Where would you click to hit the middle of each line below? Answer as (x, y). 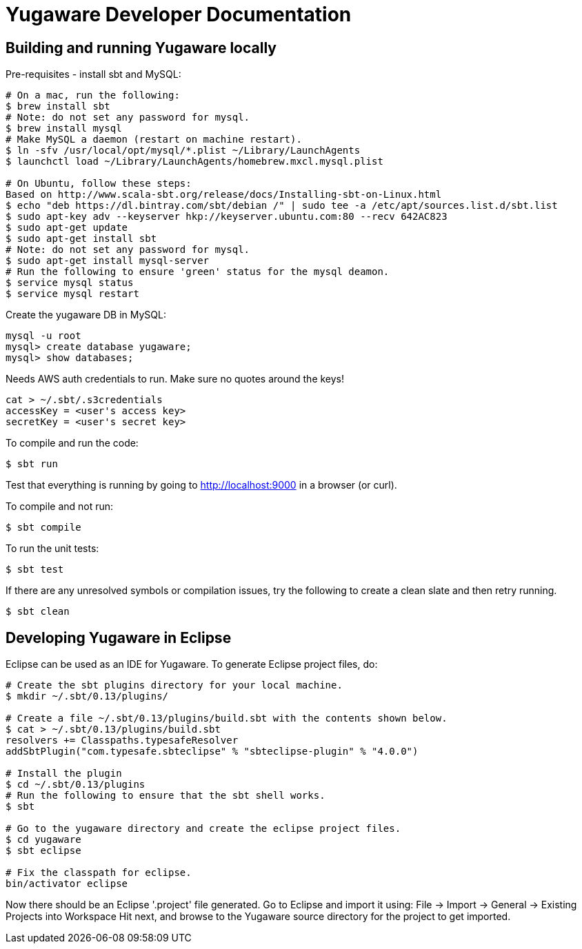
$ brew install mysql (64, 129)
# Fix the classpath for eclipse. (99, 873)
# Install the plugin (64, 774)
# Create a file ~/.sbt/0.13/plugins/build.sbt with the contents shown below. (227, 718)
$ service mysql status (70, 283)
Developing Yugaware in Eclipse (119, 637)
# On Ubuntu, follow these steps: (99, 184)
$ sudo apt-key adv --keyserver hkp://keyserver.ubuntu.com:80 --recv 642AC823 (227, 217)
